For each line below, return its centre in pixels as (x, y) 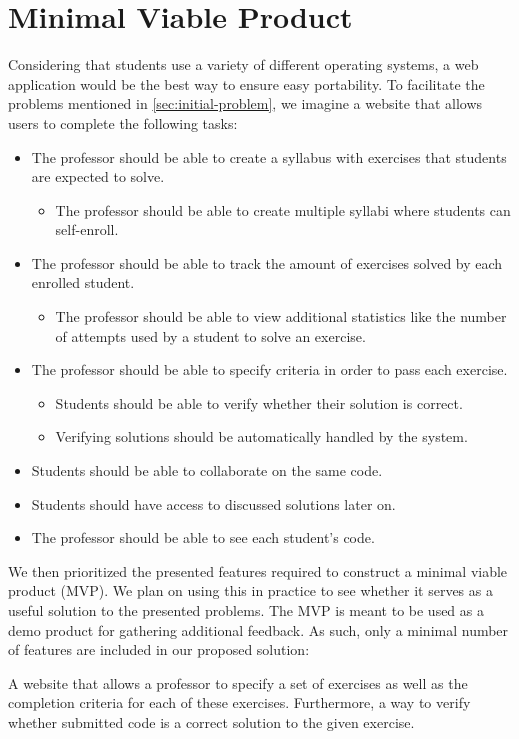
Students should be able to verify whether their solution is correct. (259, 402)
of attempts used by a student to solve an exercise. (210, 335)
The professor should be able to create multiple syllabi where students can (283, 209)
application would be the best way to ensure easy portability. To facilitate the (246, 83)
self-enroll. (87, 229)
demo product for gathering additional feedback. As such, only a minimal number (258, 629)
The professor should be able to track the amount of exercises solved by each (267, 262)
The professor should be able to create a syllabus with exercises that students (269, 156)
